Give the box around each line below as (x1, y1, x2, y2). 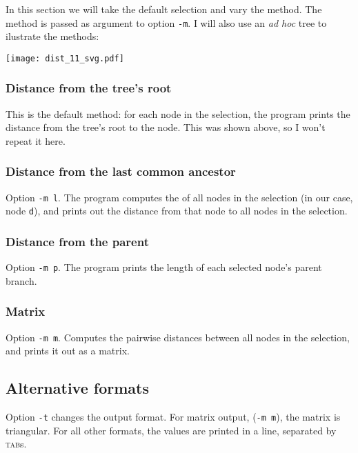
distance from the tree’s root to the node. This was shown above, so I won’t (6, 120, 326, 134)
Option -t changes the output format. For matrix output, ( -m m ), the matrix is (6, 410, 341, 424)
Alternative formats (6, 377, 149, 399)
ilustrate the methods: (6, 29, 99, 43)
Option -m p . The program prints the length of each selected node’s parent (6, 260, 322, 274)
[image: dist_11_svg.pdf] (6, 53, 124, 63)
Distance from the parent (6, 232, 149, 250)
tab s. (6, 436, 27, 451)
